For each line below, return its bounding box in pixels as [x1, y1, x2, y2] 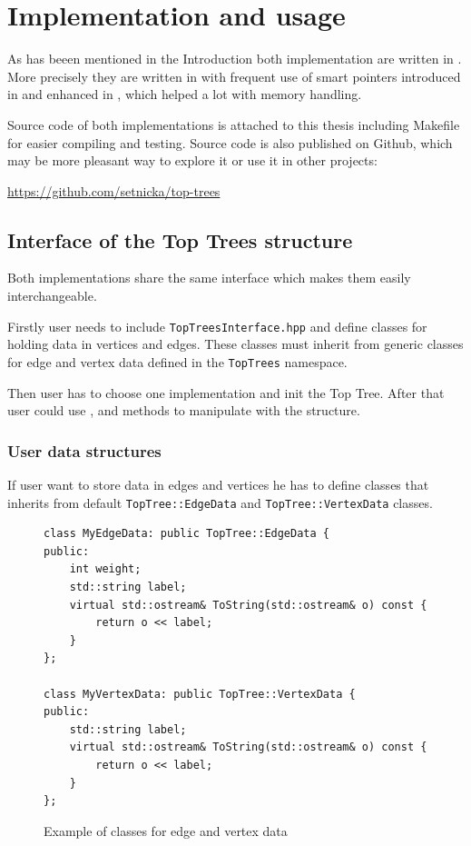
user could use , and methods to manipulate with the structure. [7, 401, 360, 420]
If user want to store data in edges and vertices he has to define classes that [7, 474, 429, 493]
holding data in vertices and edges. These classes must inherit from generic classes [7, 334, 464, 353]
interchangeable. [7, 286, 97, 305]
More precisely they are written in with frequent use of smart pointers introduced [7, 66, 461, 85]
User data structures [7, 439, 162, 462]
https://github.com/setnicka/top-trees [7, 181, 221, 200]
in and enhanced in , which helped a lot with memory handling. [7, 85, 362, 104]
